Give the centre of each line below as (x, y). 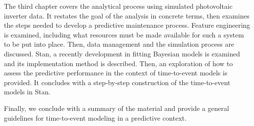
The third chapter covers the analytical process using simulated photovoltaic (118, 6)
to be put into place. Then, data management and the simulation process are (119, 44)
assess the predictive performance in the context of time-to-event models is (116, 73)
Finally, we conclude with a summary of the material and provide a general (116, 108)
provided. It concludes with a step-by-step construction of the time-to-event (117, 82)
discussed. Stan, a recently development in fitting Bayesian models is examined (122, 53)
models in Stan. (27, 92)
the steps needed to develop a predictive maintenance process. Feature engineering (127, 25)
